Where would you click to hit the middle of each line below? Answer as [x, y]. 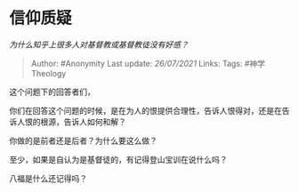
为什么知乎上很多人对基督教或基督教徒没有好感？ [99, 44]
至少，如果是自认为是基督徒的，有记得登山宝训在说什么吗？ [118, 159]
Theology [48, 73]
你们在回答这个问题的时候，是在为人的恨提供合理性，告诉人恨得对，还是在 [145, 110]
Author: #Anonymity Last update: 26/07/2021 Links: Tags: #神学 [148, 63]
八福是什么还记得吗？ [48, 178]
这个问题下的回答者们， [52, 92]
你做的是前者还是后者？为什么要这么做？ [83, 140]
